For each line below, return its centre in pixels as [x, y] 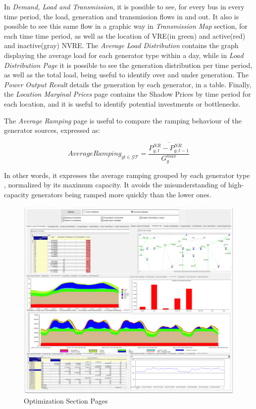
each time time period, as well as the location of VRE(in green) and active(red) [125, 35]
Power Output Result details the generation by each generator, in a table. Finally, [128, 84]
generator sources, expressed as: [52, 130]
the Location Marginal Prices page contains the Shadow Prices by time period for [128, 94]
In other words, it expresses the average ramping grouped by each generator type [127, 175]
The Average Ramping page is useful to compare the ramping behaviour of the [123, 120]
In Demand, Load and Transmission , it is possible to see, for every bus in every [124, 6]
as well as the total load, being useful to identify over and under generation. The [126, 75]
